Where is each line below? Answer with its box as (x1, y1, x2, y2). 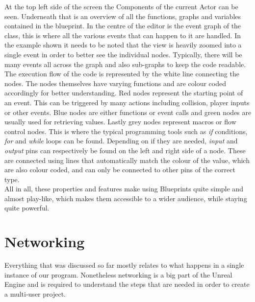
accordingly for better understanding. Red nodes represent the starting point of (4, 88, 243, 98)
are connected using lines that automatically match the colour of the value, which (4, 155, 250, 165)
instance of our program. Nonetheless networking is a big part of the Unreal (4, 269, 232, 279)
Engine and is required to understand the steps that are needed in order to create (4, 279, 250, 289)
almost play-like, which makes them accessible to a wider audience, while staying (4, 193, 247, 203)
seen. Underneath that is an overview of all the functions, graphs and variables (4, 11, 241, 21)
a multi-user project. (4, 288, 66, 299)
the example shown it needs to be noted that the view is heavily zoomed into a (4, 40, 242, 50)
